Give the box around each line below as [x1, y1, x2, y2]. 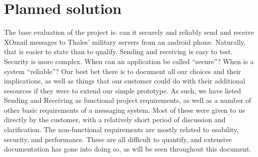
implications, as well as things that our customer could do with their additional [4, 76, 246, 86]
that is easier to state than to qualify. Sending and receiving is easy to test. [4, 46, 233, 57]
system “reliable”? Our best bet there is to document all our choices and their [4, 66, 241, 76]
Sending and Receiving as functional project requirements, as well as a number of [4, 95, 252, 105]
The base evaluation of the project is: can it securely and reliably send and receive [4, 27, 254, 37]
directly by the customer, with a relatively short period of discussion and [4, 114, 226, 125]
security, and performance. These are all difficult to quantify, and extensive [4, 134, 232, 144]
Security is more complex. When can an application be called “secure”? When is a [4, 56, 254, 66]
